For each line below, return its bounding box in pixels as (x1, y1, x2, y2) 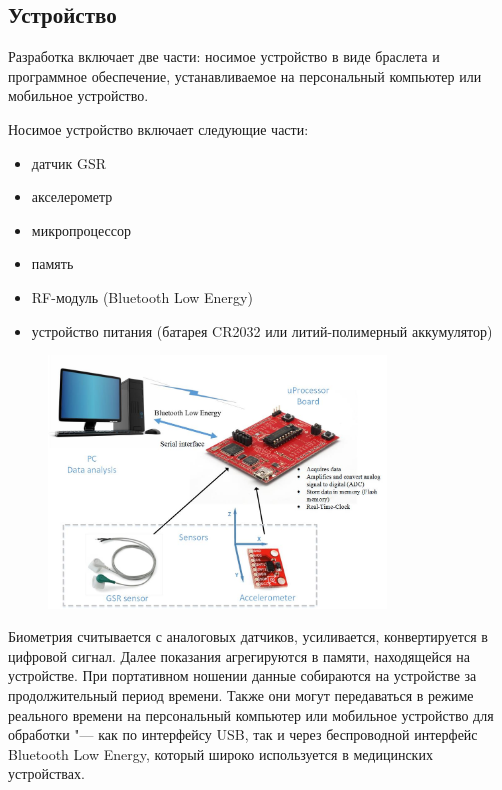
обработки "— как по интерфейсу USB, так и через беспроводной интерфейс (8, 724, 478, 745)
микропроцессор (31, 219, 131, 240)
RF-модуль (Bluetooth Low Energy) (31, 286, 253, 307)
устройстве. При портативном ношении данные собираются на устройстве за (8, 665, 477, 686)
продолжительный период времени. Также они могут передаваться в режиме (8, 684, 474, 705)
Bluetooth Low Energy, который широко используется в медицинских (8, 743, 433, 764)
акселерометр (31, 186, 113, 207)
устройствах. (8, 763, 85, 784)
